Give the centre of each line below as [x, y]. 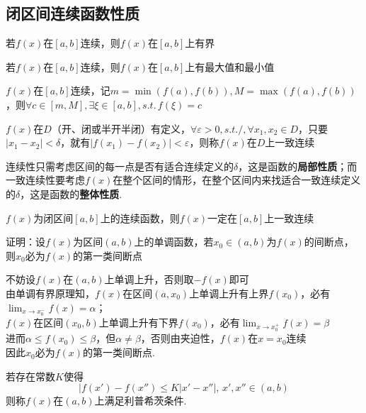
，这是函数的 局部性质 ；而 [298, 166]
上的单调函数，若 [174, 242]
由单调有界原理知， [50, 293]
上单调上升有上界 [229, 293]
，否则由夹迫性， [180, 338]
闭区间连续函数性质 [73, 13]
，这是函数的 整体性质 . [71, 193]
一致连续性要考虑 [45, 180]
